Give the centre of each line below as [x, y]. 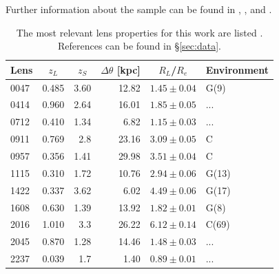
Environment [237, 69]
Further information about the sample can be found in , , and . [139, 9]
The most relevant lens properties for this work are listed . [139, 32]
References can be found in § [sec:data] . [139, 46]
